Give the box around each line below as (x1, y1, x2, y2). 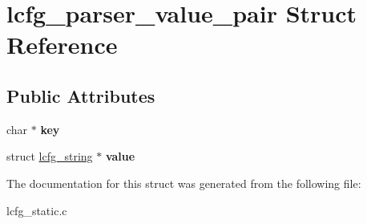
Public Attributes (6, 83, 155, 108)
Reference (6, 28, 118, 61)
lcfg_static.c (6, 202, 67, 218)
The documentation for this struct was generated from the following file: (6, 174, 361, 191)
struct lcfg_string (6, 148, 93, 165)
